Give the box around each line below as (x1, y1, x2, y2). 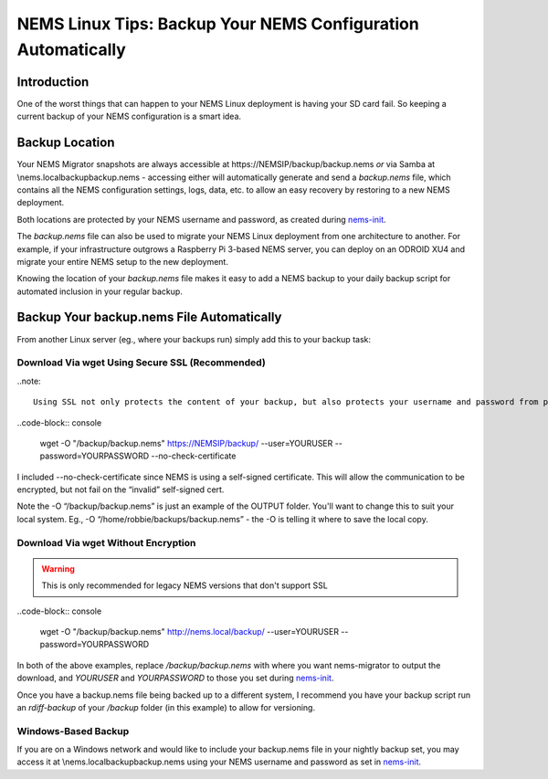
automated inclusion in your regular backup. (16, 286, 183, 297)
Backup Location (16, 135, 115, 151)
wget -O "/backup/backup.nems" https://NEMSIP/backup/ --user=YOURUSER (39, 437, 333, 448)
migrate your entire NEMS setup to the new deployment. (16, 256, 228, 267)
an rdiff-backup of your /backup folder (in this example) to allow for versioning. (16, 701, 315, 712)
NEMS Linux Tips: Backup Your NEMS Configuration (16, 14, 419, 34)
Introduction (16, 74, 90, 89)
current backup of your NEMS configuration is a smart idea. (16, 111, 242, 122)
